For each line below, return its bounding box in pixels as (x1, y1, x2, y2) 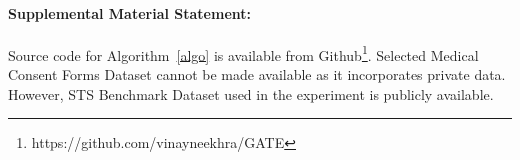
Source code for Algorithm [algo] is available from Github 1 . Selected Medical (8, 41, 479, 65)
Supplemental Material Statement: (8, 2, 252, 23)
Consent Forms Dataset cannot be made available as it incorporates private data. (8, 64, 506, 85)
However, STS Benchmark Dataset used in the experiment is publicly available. (8, 83, 494, 104)
